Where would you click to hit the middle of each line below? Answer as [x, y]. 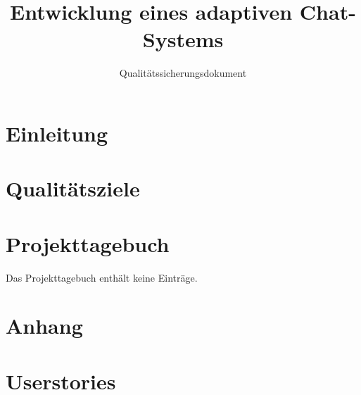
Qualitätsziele [73, 188]
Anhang [44, 326]
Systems [183, 39]
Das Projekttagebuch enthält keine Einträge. [102, 277]
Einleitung [57, 133]
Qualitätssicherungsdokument [183, 73]
